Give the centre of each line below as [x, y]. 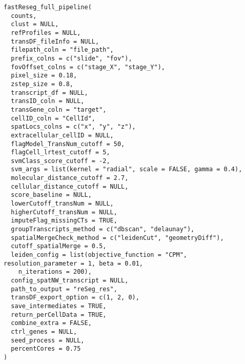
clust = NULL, [35, 24]
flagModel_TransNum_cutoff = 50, [68, 144]
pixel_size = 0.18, [44, 76]
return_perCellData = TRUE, [59, 315]
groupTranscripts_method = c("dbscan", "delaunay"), [103, 229]
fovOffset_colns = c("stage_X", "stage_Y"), [88, 67]
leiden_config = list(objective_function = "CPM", [99, 255]
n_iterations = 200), [55, 272]
